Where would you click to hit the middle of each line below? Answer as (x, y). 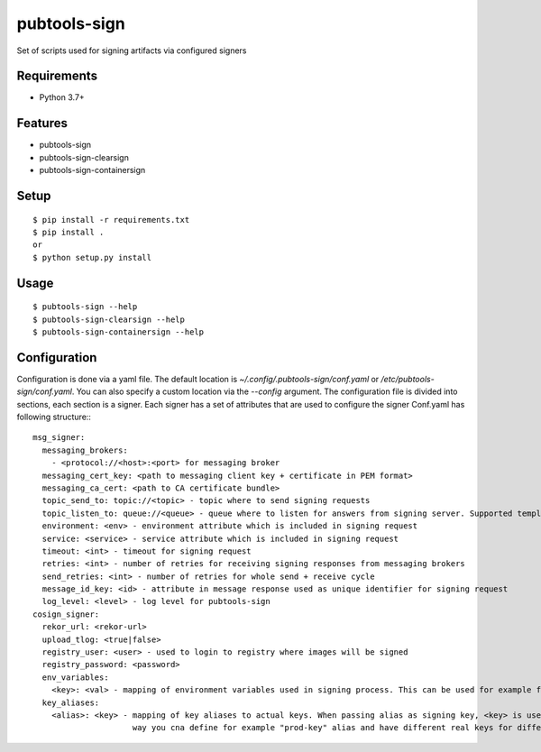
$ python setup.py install (92, 257)
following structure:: (54, 417)
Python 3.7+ (62, 97)
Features (42, 123)
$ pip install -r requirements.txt (111, 220)
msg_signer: (59, 438)
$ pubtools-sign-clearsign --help (109, 319)
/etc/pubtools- (408, 379)
